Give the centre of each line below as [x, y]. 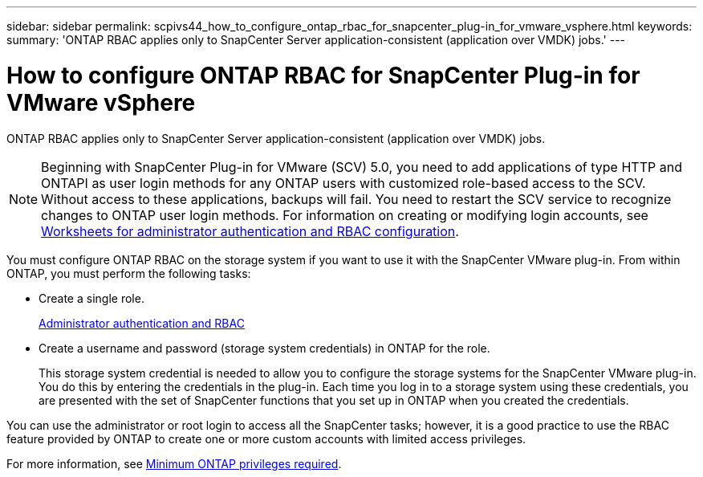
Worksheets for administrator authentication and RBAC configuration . [250, 231]
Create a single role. [91, 298]
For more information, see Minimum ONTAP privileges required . [174, 463]
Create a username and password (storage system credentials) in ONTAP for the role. [264, 348]
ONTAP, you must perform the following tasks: [129, 273]
